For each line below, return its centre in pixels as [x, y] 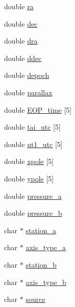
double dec [21, 23]
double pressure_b [33, 213]
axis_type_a [46, 247]
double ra [19, 6]
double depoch [27, 75]
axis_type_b [46, 282]
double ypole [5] [29, 178]
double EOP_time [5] [38, 109]
